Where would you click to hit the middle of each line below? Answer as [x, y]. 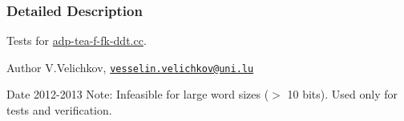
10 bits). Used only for [342, 94]
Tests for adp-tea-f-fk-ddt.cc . [77, 40]
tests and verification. [59, 110]
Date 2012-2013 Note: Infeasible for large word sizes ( [138, 94]
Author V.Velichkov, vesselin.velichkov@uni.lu [130, 67]
